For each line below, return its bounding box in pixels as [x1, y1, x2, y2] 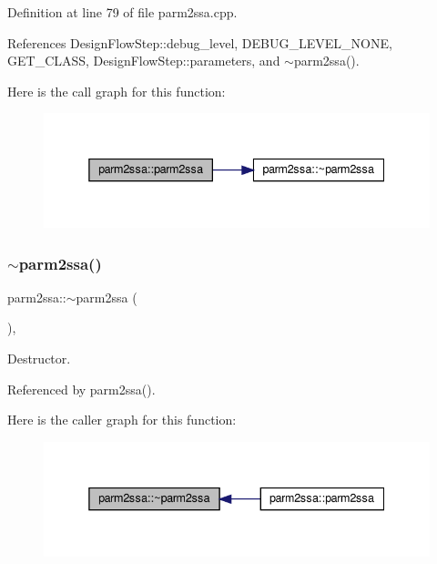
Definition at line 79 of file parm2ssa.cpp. [7, 3, 238, 21]
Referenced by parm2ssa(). [7, 379, 156, 398]
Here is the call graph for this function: [7, 81, 226, 100]
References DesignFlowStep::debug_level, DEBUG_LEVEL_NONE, [7, 33, 392, 52]
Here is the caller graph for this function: [7, 410, 237, 429]
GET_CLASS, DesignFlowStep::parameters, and [7, 51, 280, 70]
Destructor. [7, 349, 71, 368]
